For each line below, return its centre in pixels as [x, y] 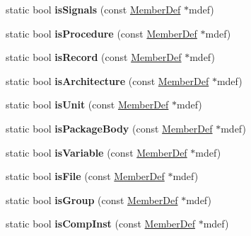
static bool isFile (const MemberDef [85, 176]
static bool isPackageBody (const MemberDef [109, 128]
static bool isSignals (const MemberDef [93, 9]
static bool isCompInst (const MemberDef [100, 224]
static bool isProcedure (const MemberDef [101, 33]
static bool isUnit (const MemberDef [87, 105]
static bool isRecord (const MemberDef [94, 57]
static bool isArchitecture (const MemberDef [107, 80]
